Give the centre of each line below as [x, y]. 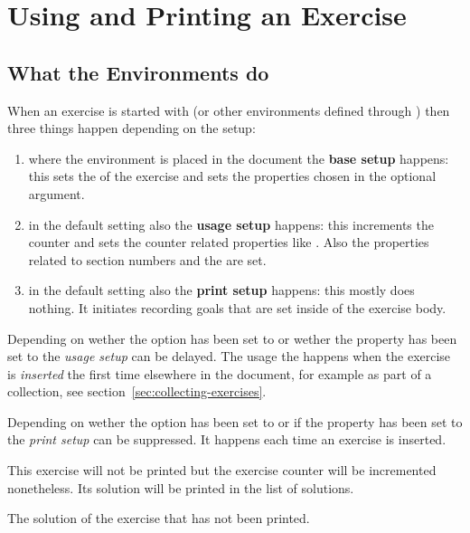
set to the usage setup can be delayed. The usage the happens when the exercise [229, 356]
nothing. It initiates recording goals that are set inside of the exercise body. [237, 307]
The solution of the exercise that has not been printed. [159, 518]
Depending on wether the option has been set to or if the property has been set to [235, 421]
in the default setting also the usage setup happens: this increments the [231, 224]
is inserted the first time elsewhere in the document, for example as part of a [220, 373]
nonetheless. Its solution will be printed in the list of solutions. [181, 487]
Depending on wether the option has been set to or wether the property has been [232, 338]
